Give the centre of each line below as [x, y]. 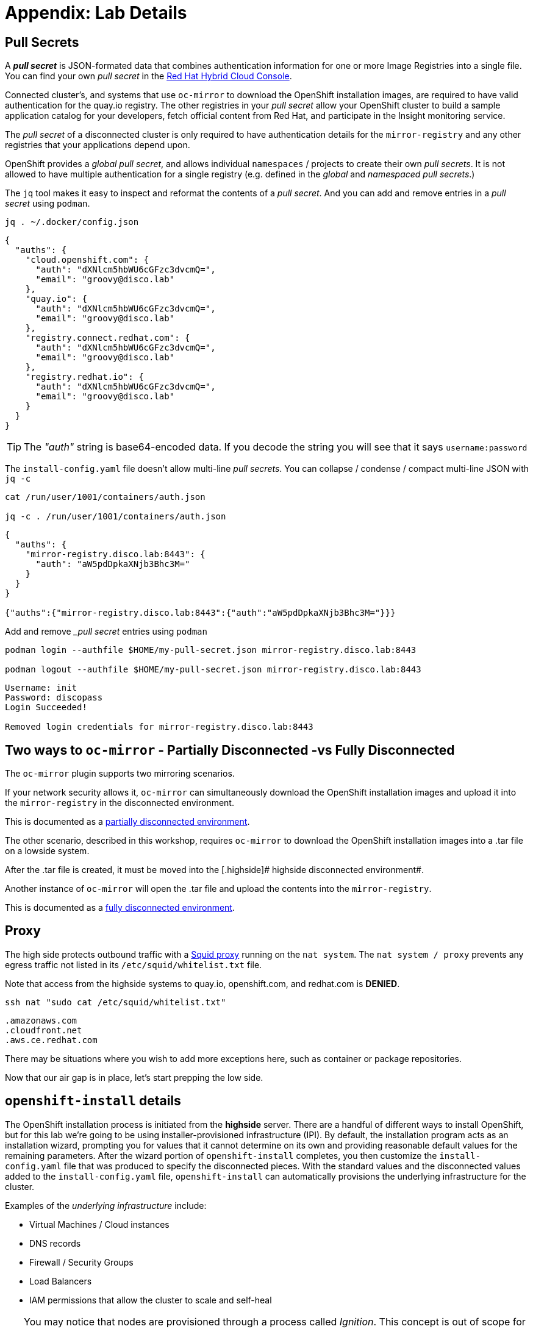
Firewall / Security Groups [81, 1262]
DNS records [55, 1243]
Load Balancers [61, 1281]
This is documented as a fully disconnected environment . [120, 908]
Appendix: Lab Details [96, 13]
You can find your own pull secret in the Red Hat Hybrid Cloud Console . [148, 76]
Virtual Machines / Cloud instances [99, 1224]
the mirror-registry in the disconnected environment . [120, 803]
